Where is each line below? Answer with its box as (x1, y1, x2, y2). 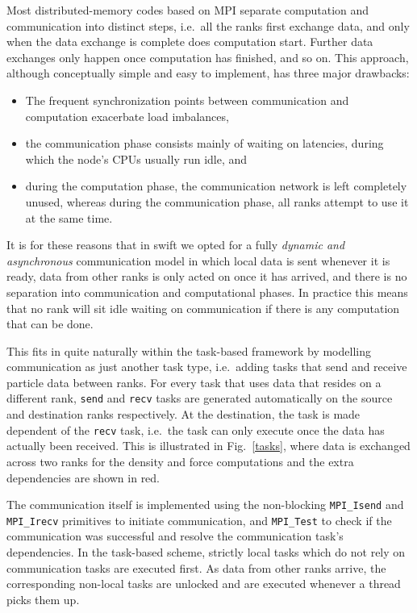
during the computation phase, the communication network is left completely (25, 177, 407, 194)
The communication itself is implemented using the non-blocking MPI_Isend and (6, 496, 404, 513)
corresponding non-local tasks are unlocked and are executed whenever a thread (6, 575, 401, 592)
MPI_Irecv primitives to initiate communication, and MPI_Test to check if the (6, 511, 392, 528)
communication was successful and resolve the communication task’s (6, 528, 344, 544)
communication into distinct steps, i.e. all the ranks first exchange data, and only (6, 17, 410, 34)
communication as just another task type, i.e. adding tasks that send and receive (6, 358, 407, 375)
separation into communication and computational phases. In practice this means (6, 283, 408, 300)
